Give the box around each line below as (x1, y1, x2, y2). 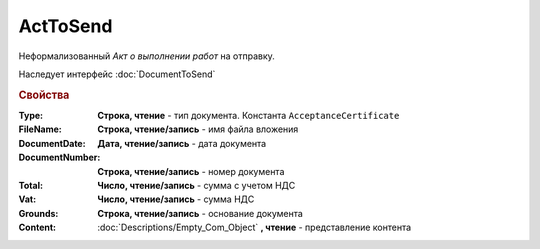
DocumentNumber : (18, 151, 101, 164)
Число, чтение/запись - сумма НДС (97, 193, 255, 205)
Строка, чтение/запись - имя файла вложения (97, 123, 299, 135)
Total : (18, 179, 44, 191)
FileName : (18, 123, 62, 135)
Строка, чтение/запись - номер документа (97, 165, 285, 177)
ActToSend (18, 15, 113, 37)
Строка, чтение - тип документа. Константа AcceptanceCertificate (97, 109, 400, 121)
